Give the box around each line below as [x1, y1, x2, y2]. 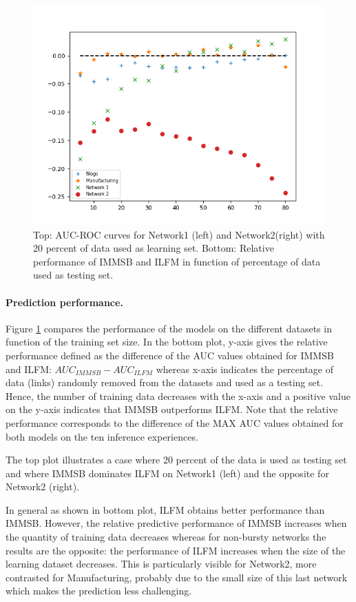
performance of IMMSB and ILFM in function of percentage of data [33, 254, 321, 268]
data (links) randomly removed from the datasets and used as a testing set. [6, 375, 324, 390]
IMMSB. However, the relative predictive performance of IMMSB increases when [6, 516, 347, 530]
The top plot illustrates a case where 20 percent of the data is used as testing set [6, 452, 347, 467]
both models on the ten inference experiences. [6, 429, 198, 443]
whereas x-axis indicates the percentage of [156, 361, 334, 376]
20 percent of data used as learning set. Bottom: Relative [33, 241, 274, 255]
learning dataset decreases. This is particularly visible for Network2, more [6, 556, 317, 571]
